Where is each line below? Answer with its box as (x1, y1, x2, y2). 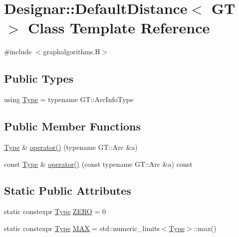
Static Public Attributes (4, 183, 131, 198)
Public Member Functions (4, 118, 141, 134)
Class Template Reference (28, 17, 210, 38)
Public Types (4, 71, 74, 86)
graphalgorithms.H (43, 46, 100, 57)
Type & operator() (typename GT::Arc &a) (4, 141, 138, 152)
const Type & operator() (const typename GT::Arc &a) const (4, 158, 193, 169)
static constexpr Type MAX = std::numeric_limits (4, 223, 160, 233)
